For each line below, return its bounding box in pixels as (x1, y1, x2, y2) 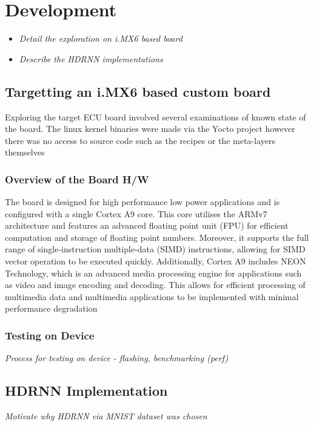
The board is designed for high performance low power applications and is (5, 195, 280, 208)
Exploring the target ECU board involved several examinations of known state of (5, 110, 306, 123)
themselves (5, 146, 45, 159)
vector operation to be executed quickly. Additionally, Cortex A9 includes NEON (5, 255, 306, 267)
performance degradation (5, 302, 98, 315)
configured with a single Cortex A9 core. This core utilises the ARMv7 (5, 207, 267, 220)
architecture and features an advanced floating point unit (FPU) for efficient (5, 219, 289, 232)
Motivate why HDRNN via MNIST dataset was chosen (5, 410, 207, 422)
